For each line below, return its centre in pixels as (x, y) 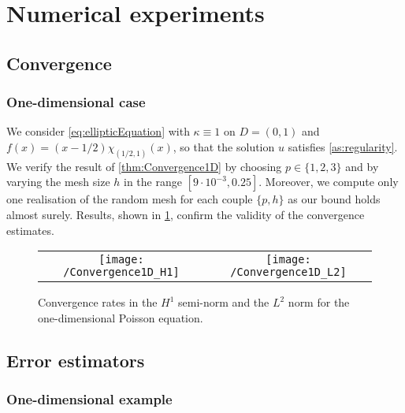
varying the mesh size (58, 182)
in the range (153, 182)
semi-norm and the (224, 302)
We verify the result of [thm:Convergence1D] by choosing (144, 166)
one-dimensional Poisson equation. (121, 317)
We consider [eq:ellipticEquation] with (98, 131)
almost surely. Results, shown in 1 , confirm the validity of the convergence (186, 215)
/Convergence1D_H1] (121, 272)
